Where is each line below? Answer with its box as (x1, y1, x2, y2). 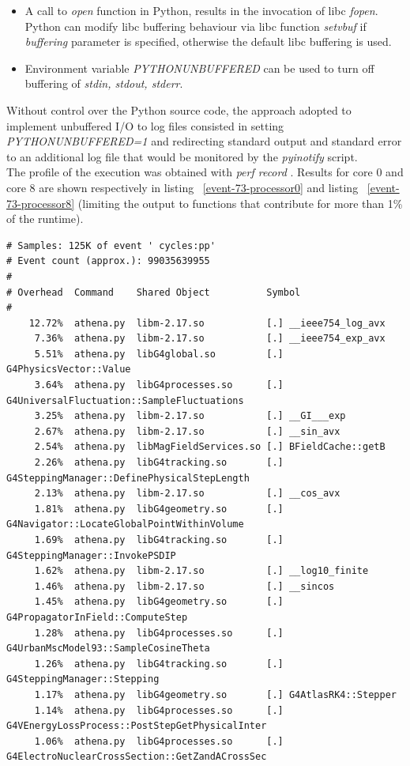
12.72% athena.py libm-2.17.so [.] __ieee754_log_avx (28, 317, 386, 329)
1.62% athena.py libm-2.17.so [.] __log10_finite (34, 565, 369, 577)
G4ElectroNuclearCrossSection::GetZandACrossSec (6, 751, 267, 763)
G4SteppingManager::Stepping (6, 674, 160, 685)
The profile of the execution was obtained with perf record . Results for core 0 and (6, 164, 404, 180)
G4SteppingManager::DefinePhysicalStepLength (6, 472, 250, 484)
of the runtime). (6, 210, 84, 227)
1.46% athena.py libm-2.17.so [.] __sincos (34, 580, 335, 592)
